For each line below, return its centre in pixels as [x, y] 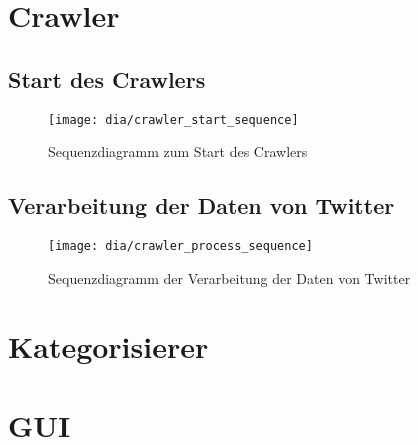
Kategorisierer [108, 346]
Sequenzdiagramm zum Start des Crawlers [178, 151]
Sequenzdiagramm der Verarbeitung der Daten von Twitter [229, 277]
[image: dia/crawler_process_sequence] [180, 246]
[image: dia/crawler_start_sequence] [173, 119]
